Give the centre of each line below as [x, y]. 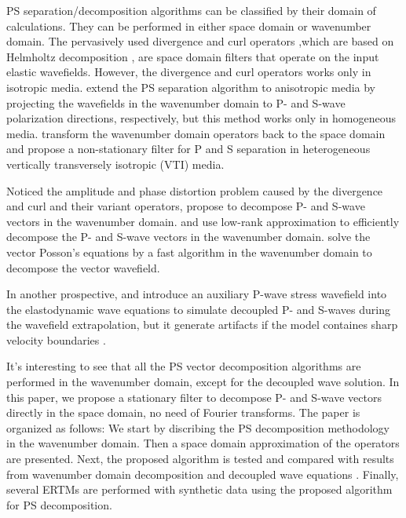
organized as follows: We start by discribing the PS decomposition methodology [198, 427]
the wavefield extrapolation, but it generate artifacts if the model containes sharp [202, 325]
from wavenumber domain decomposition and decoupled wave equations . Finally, [203, 474]
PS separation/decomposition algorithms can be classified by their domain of [191, 10]
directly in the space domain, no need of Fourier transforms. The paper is [183, 412]
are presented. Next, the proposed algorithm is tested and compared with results [200, 459]
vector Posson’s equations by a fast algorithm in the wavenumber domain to [189, 252]
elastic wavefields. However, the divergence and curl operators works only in [189, 72]
